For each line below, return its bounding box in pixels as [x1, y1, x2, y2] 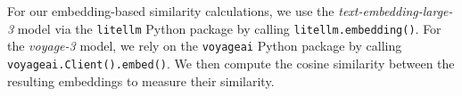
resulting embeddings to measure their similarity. [7, 71, 275, 90]
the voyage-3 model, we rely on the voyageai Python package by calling [7, 36, 402, 55]
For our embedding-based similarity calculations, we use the [7, 2, 334, 20]
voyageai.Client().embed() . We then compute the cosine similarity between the [7, 53, 455, 72]
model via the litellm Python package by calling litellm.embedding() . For [17, 19, 441, 37]
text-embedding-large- [338, 2, 453, 20]
